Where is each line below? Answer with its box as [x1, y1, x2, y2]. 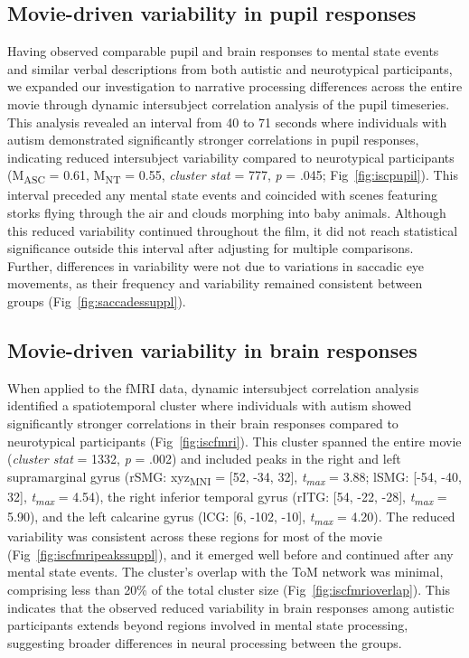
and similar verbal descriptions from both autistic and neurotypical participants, [7, 59, 453, 78]
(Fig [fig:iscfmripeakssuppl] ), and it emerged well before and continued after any [7, 544, 454, 563]
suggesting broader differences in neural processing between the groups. [7, 633, 402, 652]
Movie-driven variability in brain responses [7, 336, 417, 364]
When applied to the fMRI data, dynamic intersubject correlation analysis [7, 378, 419, 397]
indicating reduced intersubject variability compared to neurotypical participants [7, 147, 455, 166]
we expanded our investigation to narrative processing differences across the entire [7, 77, 463, 96]
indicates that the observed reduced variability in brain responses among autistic [7, 597, 455, 616]
